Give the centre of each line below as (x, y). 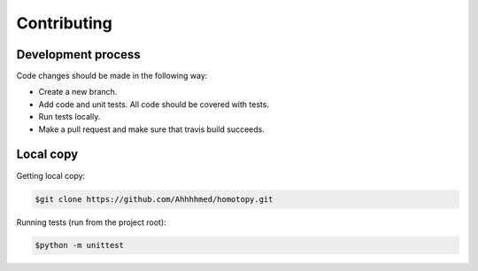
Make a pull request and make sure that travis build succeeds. (151, 129)
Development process (78, 54)
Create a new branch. (78, 92)
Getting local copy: (51, 175)
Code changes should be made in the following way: (112, 76)
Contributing (64, 23)
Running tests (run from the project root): (92, 222)
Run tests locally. (69, 117)
